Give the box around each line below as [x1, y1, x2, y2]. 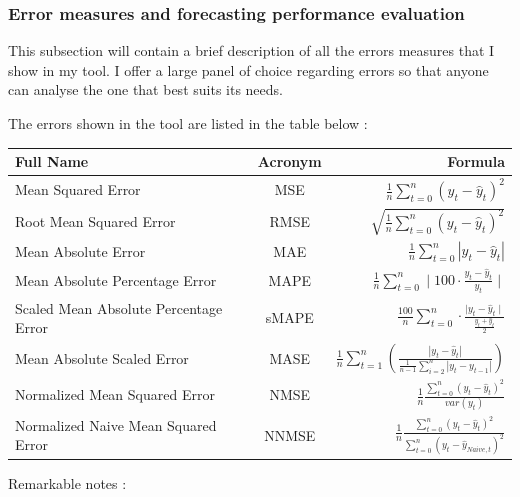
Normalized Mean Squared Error [15, 384, 215, 405]
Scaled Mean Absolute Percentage [15, 297, 223, 318]
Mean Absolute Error [15, 240, 146, 261]
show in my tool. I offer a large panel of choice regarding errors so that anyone [8, 59, 489, 80]
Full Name [15, 151, 89, 172]
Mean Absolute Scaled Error [15, 347, 189, 368]
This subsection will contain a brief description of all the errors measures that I [8, 40, 495, 61]
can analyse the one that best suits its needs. [8, 79, 283, 100]
